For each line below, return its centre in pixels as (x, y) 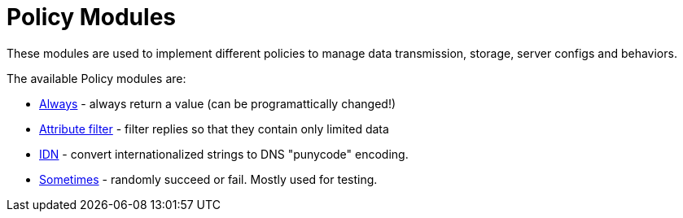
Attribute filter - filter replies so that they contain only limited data (214, 129)
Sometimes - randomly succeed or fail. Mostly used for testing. (208, 179)
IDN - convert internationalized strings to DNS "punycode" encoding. (224, 154)
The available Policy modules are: (96, 78)
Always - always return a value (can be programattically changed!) (218, 103)
